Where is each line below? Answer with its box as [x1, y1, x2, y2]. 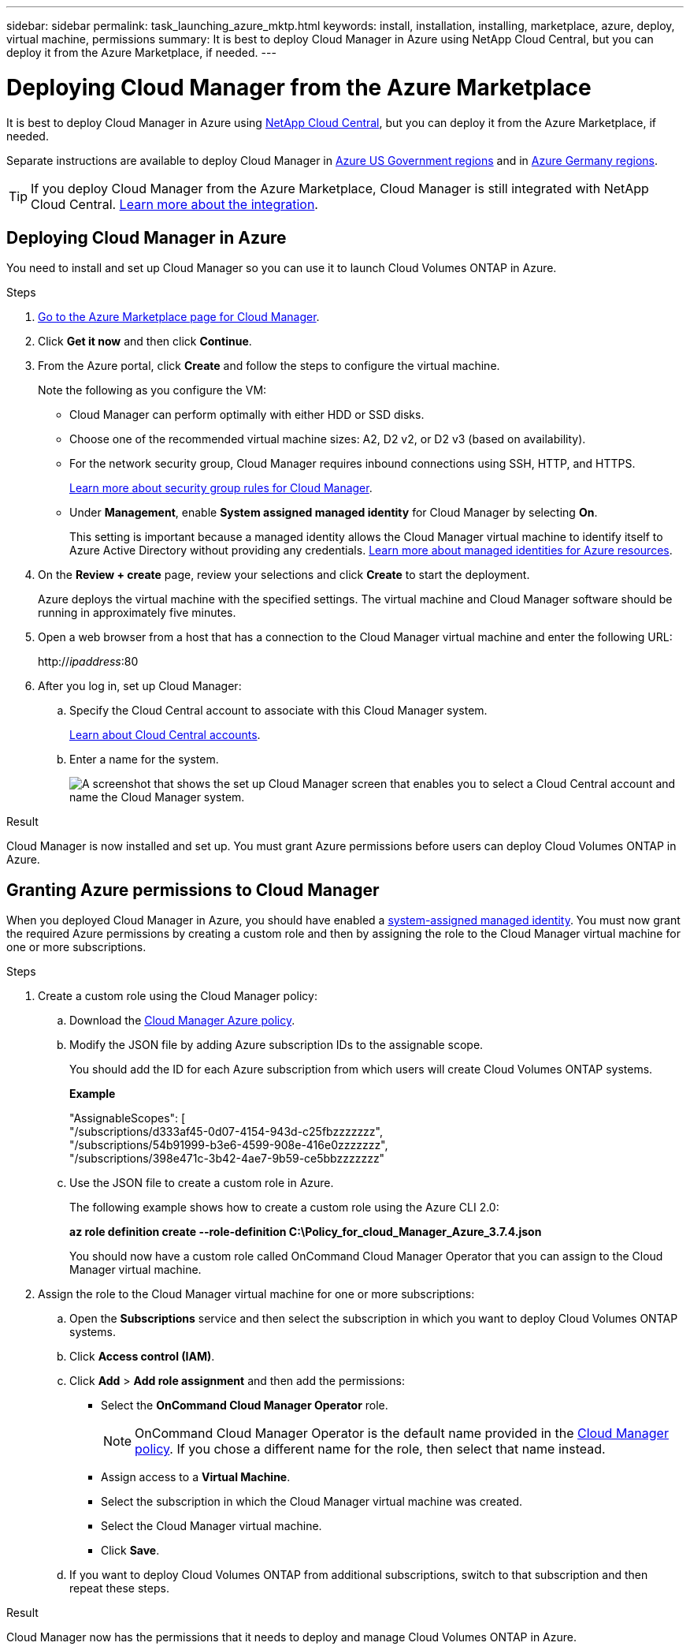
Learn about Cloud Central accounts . [69, 728, 261, 742]
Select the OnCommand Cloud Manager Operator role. [101, 1398, 388, 1413]
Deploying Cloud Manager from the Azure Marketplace [6, 73, 592, 101]
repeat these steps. [69, 1581, 169, 1596]
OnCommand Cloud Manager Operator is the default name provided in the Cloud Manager [135, 1425, 669, 1442]
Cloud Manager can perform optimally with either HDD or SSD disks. [69, 408, 425, 422]
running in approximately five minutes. [38, 606, 236, 620]
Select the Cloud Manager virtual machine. [101, 1519, 322, 1533]
